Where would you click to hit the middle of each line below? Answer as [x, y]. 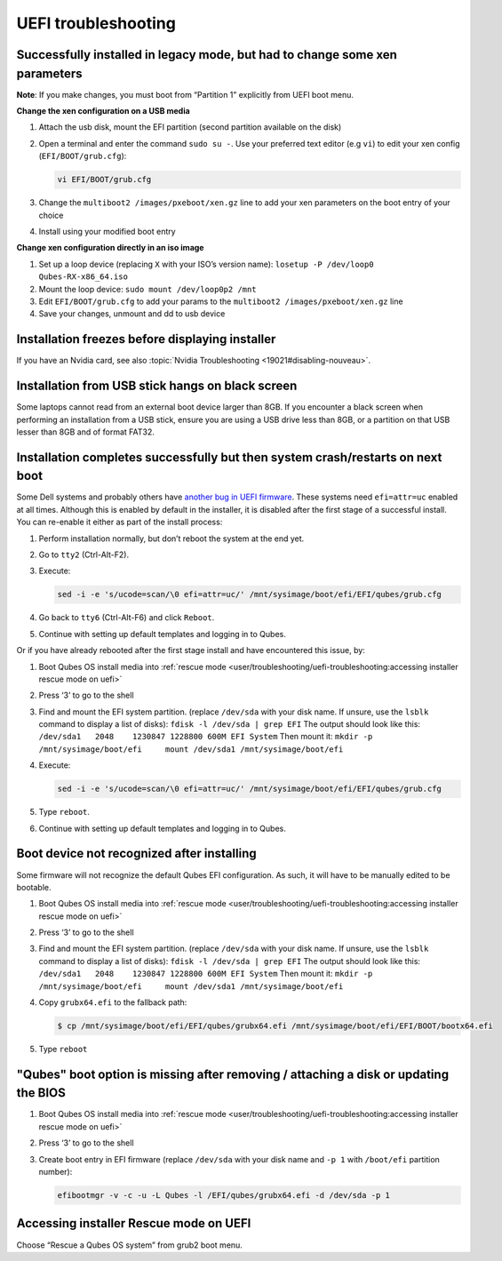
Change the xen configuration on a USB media [103, 111]
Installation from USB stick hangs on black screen [157, 386]
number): [56, 1172]
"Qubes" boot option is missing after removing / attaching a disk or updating [232, 1074]
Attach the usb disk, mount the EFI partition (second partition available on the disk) [190, 127]
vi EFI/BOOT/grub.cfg [104, 180]
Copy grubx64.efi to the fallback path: [113, 1002]
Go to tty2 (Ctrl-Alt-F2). [84, 555]
